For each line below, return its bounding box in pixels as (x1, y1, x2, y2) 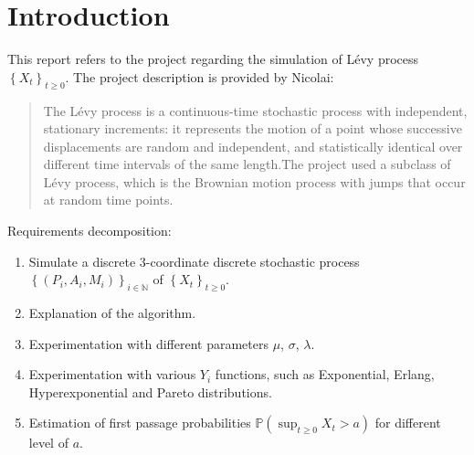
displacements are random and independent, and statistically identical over (43, 136, 463, 155)
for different (374, 413, 441, 432)
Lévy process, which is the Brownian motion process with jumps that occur (43, 172, 466, 191)
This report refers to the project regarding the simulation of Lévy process (7, 49, 419, 69)
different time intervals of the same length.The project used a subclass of (43, 154, 451, 174)
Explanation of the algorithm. (28, 303, 196, 323)
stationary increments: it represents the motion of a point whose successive (43, 119, 462, 138)
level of (28, 433, 68, 452)
